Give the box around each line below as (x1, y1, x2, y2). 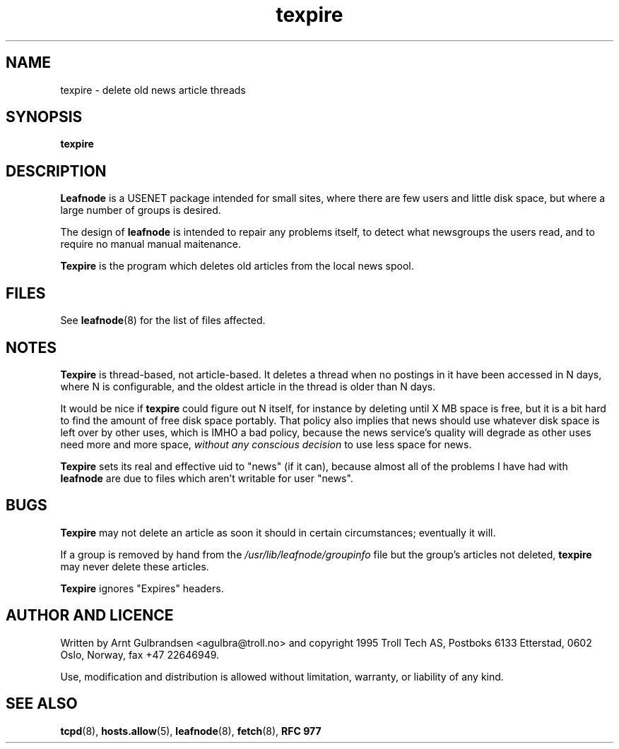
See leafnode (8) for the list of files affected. (60, 314, 266, 327)
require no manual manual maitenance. (60, 238, 242, 251)
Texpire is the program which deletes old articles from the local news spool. (60, 260, 414, 272)
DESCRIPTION (6, 162, 107, 180)
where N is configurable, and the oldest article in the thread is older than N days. (60, 380, 436, 393)
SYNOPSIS (6, 108, 83, 126)
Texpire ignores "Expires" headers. (60, 582, 224, 594)
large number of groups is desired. (60, 204, 221, 217)
